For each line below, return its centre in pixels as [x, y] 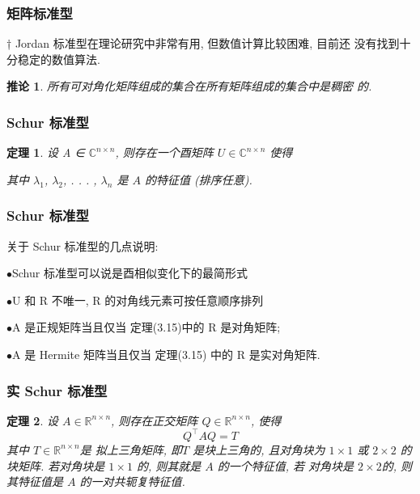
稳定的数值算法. [59, 59]
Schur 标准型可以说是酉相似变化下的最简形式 [130, 273]
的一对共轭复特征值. [132, 481]
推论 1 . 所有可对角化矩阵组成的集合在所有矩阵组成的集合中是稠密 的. [189, 86]
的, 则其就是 [169, 465]
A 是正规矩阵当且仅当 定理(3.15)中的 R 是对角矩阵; [146, 327]
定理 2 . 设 [32, 420]
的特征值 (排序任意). [198, 179]
